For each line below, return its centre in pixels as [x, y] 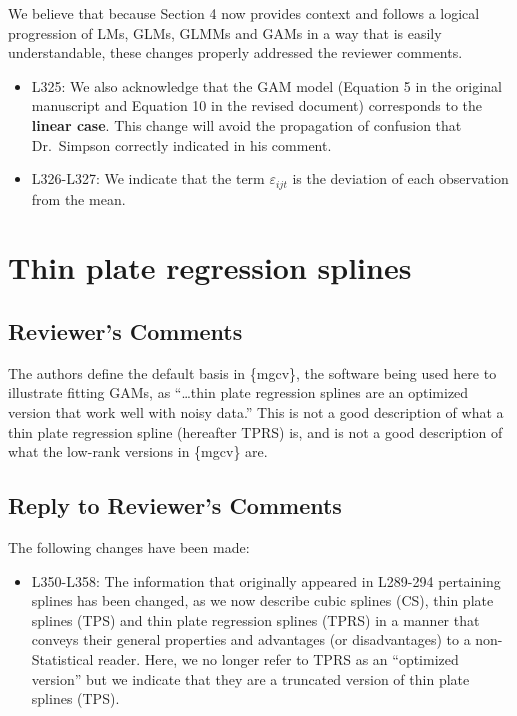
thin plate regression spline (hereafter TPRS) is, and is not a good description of [255, 431]
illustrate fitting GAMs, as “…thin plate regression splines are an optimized [238, 392]
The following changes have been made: [129, 546]
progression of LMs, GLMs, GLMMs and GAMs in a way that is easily [225, 32]
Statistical [62, 658]
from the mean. [78, 198]
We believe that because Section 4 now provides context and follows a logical [244, 13]
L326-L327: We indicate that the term [148, 178]
